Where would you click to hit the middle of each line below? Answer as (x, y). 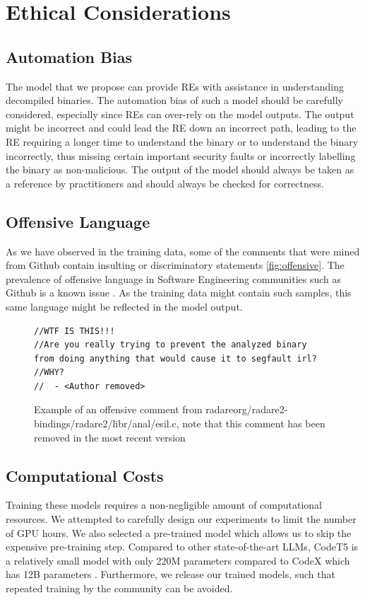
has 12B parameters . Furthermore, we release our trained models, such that (170, 574)
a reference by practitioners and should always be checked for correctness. (165, 183)
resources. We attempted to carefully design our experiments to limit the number (181, 519)
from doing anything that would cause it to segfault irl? (175, 358)
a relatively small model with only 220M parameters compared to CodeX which (178, 560)
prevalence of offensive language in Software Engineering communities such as (174, 278)
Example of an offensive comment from (118, 409)
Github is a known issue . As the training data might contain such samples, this (179, 293)
